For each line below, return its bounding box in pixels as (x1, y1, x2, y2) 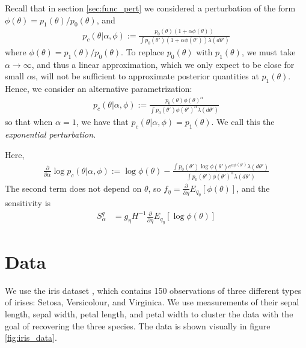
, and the (236, 182, 270, 194)
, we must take (241, 45, 296, 58)
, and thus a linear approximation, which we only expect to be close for (31, 58, 295, 70)
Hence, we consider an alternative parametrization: (5, 82, 192, 95)
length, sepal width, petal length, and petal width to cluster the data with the (5, 307, 293, 320)
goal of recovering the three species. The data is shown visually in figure (5, 319, 271, 332)
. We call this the (211, 115, 275, 128)
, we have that (76, 115, 129, 128)
